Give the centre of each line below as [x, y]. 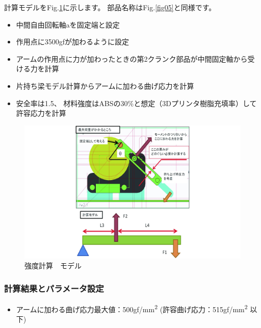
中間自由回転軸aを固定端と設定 [68, 24]
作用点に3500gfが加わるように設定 [73, 42]
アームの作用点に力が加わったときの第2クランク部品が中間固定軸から [132, 58]
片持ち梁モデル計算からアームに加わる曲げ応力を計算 [105, 85]
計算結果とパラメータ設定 [54, 288]
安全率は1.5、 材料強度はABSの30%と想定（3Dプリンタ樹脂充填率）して [136, 103]
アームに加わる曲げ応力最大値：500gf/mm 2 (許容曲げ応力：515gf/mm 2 [132, 308]
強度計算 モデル [53, 266]
